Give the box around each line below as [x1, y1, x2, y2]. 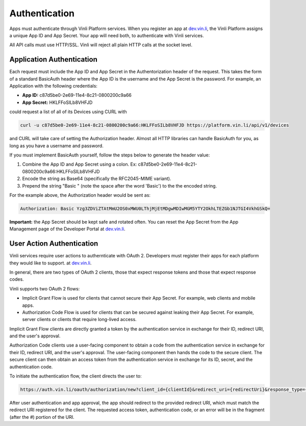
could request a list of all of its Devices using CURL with [9, 109, 127, 115]
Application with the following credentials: [9, 83, 98, 89]
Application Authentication [9, 55, 98, 64]
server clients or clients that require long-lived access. [22, 316, 137, 323]
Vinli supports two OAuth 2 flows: [9, 285, 80, 291]
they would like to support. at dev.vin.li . [9, 260, 92, 266]
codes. [9, 276, 24, 282]
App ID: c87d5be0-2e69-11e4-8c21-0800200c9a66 [22, 92, 132, 98]
